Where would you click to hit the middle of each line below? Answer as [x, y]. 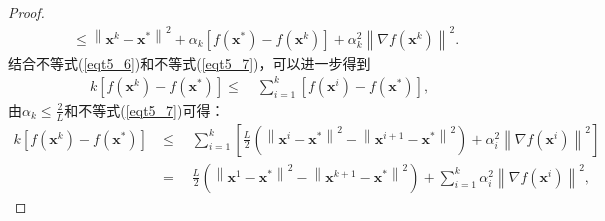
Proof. [26, 12]
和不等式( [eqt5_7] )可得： [144, 109]
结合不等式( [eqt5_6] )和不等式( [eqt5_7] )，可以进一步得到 [189, 62]
